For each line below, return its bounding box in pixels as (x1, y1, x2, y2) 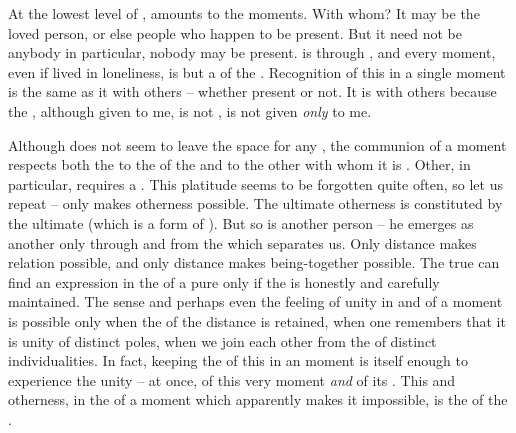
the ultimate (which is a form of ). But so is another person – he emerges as (8, 212, 474, 233)
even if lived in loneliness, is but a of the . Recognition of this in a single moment (8, 61, 506, 82)
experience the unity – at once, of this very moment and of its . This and (8, 369, 456, 390)
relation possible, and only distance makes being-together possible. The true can (8, 252, 500, 273)
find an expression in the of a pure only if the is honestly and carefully (8, 271, 440, 292)
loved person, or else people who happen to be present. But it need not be (8, 22, 462, 43)
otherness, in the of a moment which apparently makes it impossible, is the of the (8, 389, 508, 410)
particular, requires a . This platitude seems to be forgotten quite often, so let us (8, 173, 503, 194)
